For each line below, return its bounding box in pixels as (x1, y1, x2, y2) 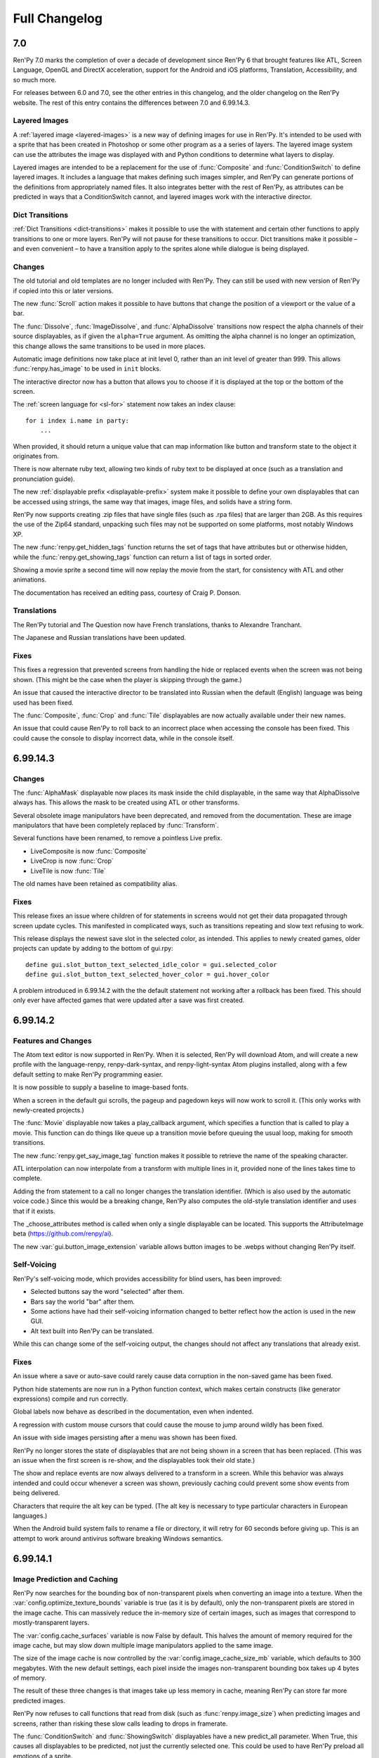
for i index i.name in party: (25, 416, 130, 425)
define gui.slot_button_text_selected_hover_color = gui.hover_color (25, 970, 270, 979)
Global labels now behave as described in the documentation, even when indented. (13, 1407, 254, 1416)
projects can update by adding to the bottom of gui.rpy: (13, 944, 173, 953)
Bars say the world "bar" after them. (30, 1297, 135, 1306)
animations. (13, 575, 47, 584)
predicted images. (13, 1696, 66, 1705)
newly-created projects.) (13, 1106, 84, 1114)
